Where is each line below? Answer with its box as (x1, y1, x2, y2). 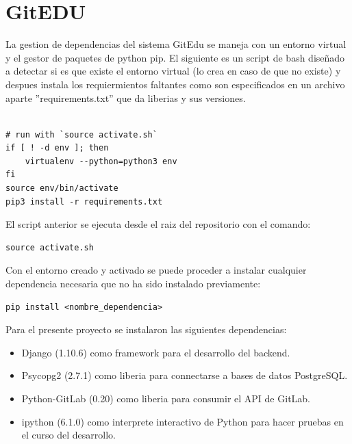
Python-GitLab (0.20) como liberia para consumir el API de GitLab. (21, 391, 310, 405)
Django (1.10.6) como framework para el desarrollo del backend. (21, 345, 290, 359)
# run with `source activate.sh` (5, 129, 158, 140)
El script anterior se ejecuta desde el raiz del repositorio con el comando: (5, 217, 311, 231)
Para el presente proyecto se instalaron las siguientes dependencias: (5, 322, 287, 337)
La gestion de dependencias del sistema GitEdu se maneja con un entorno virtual (5, 37, 347, 51)
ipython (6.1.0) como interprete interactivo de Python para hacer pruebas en (21, 414, 344, 428)
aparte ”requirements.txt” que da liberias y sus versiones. (5, 90, 246, 105)
